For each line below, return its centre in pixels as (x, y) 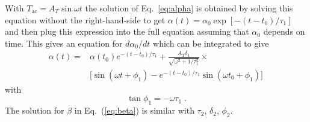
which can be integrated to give (211, 43)
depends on (284, 31)
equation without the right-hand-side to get (85, 19)
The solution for (35, 110)
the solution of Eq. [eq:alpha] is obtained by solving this (189, 8)
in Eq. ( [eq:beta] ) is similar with (134, 110)
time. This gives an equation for (64, 43)
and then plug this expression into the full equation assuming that (127, 31)
